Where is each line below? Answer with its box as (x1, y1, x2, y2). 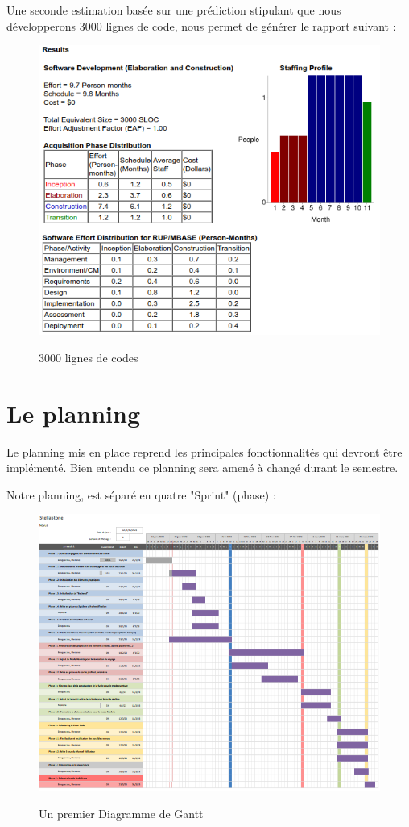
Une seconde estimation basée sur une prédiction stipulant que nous (6, 2, 341, 18)
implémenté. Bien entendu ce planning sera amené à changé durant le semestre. (6, 459, 399, 476)
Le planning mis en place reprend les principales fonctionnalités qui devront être (6, 443, 403, 460)
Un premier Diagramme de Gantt (39, 804, 204, 821)
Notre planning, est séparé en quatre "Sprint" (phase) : (6, 486, 276, 503)
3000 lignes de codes (39, 349, 138, 365)
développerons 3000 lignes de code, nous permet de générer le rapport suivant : (6, 17, 396, 34)
